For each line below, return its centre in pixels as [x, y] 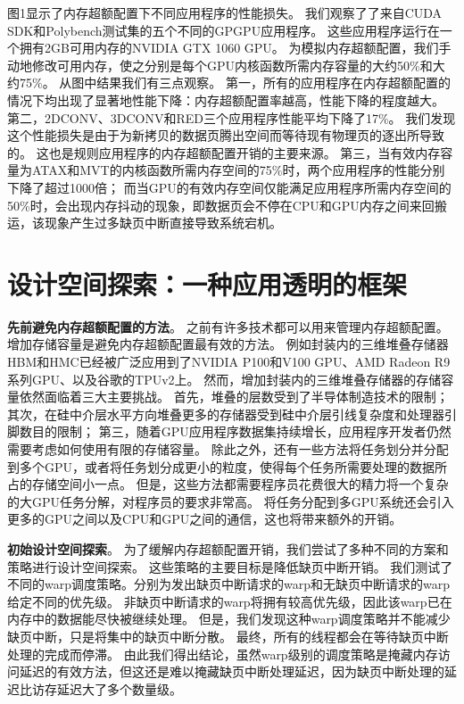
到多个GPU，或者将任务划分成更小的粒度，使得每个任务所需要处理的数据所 [228, 466]
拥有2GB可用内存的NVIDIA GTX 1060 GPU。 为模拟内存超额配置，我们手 [235, 48]
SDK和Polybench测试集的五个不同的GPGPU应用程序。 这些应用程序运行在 [224, 30]
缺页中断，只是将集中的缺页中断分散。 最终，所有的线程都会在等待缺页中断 [228, 636]
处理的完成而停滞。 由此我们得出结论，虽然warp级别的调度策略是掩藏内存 [223, 654]
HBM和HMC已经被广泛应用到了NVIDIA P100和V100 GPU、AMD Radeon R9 [229, 362]
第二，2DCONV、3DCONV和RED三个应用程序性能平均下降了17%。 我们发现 [232, 117]
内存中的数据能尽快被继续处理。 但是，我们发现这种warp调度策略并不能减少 [229, 619]
